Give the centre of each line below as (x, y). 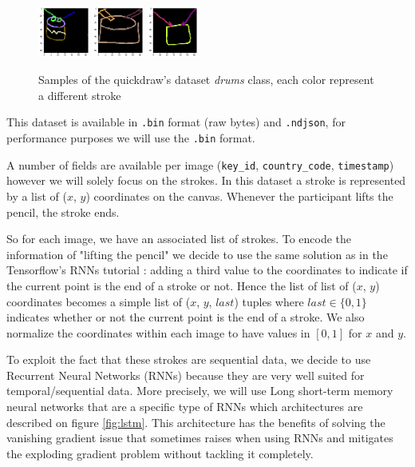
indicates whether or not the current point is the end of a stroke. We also (186, 317)
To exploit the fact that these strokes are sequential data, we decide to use (189, 359)
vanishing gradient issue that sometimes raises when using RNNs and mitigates (200, 438)
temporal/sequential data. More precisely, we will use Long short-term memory (200, 391)
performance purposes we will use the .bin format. (131, 138)
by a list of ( (37, 196)
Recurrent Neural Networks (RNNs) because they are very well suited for (186, 375)
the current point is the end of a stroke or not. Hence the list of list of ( (182, 285)
